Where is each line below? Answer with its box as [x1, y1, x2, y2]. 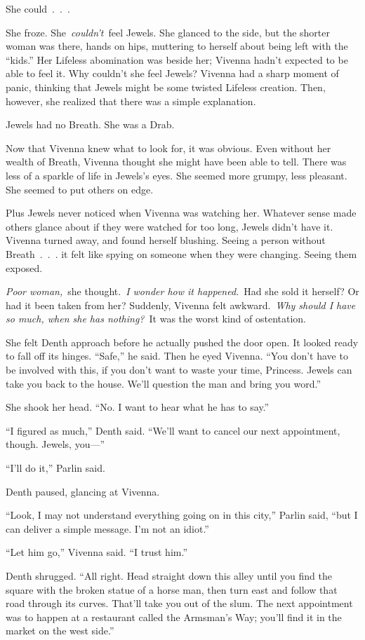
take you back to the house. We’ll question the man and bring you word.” [6, 376, 321, 390]
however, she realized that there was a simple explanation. [6, 93, 256, 108]
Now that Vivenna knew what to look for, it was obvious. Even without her [6, 140, 331, 155]
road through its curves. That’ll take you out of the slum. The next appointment [6, 596, 353, 611]
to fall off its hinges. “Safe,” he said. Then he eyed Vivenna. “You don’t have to [6, 348, 348, 363]
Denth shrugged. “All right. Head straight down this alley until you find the [6, 568, 332, 583]
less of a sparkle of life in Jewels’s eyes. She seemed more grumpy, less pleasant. [6, 168, 347, 182]
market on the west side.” [6, 623, 114, 638]
